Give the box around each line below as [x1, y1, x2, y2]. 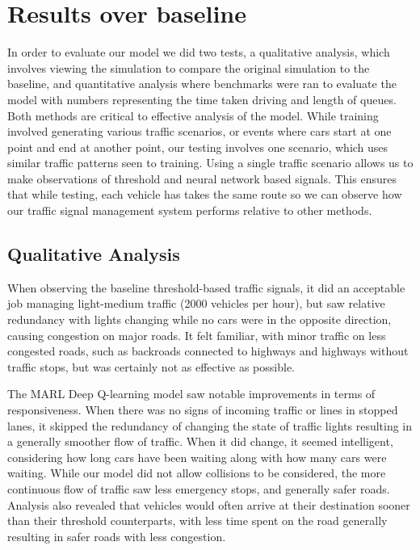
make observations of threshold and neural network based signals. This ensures [7, 170, 397, 187]
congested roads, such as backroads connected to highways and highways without [7, 342, 409, 359]
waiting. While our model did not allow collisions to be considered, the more [7, 464, 386, 481]
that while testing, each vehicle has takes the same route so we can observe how [7, 186, 402, 203]
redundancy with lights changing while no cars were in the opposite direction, [7, 311, 392, 328]
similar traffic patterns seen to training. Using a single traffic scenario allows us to [7, 154, 414, 171]
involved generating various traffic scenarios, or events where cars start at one [7, 123, 392, 140]
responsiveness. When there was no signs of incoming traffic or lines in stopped [7, 401, 398, 418]
